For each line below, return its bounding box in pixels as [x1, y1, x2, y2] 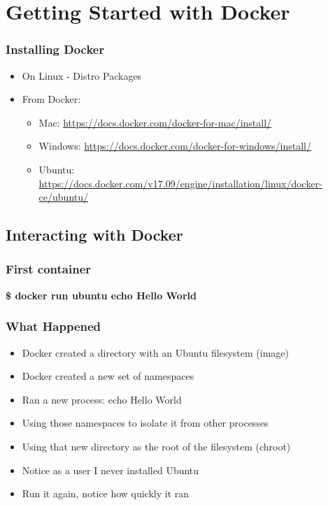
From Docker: [22, 92, 81, 106]
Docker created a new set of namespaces [22, 369, 194, 383]
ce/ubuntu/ [38, 190, 88, 204]
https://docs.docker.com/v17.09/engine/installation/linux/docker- [38, 176, 322, 190]
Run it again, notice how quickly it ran [22, 486, 190, 501]
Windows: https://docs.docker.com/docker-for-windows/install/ [38, 138, 312, 153]
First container [6, 260, 92, 278]
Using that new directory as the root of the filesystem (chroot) [22, 439, 291, 453]
